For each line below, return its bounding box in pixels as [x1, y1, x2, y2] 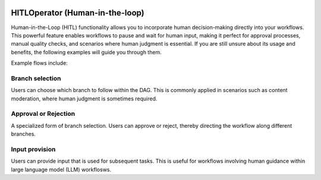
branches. [11, 131, 36, 138]
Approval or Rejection [11, 110, 75, 118]
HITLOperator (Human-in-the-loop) [11, 8, 145, 18]
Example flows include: [11, 59, 68, 67]
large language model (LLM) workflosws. [11, 166, 112, 173]
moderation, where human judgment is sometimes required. [11, 95, 158, 102]
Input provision [11, 145, 56, 153]
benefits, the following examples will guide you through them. [11, 48, 162, 56]
